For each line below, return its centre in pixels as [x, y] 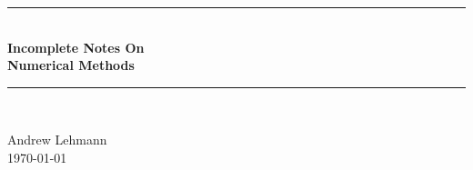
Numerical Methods [71, 65]
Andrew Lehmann [57, 140]
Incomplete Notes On [76, 47]
